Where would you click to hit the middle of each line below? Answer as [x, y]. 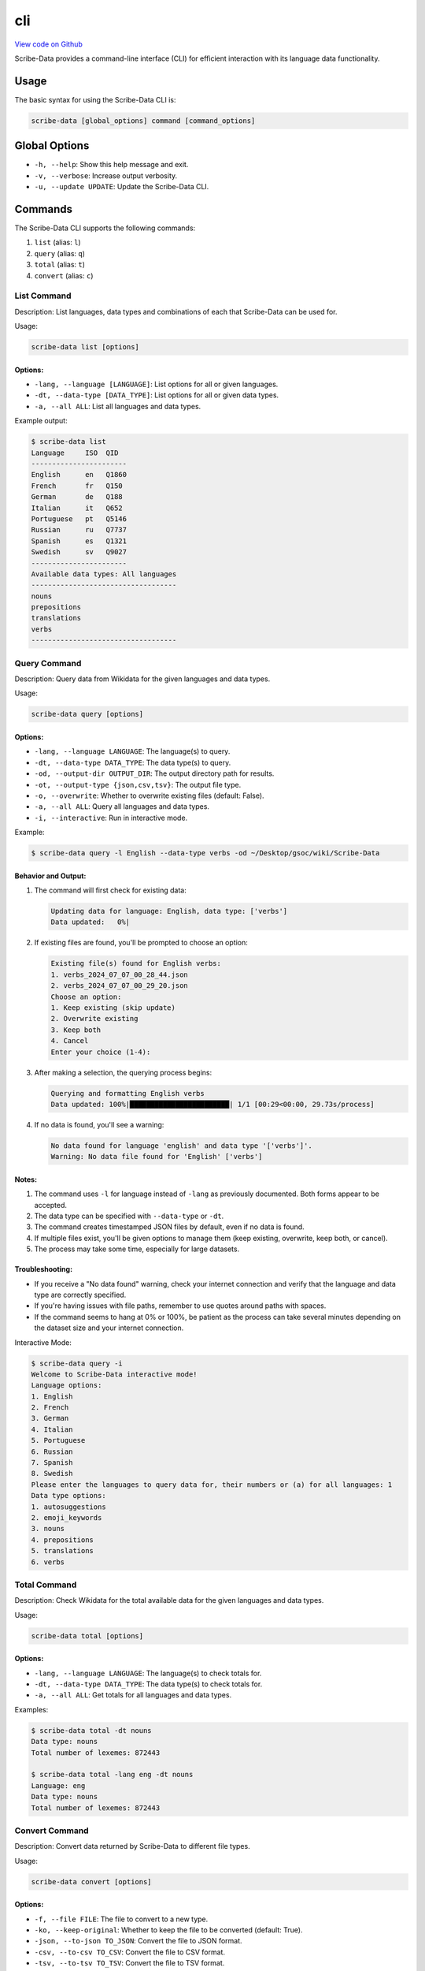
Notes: [26, 1179]
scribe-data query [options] [87, 714]
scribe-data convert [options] [92, 1882]
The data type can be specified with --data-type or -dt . [129, 1216]
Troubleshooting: [44, 1269]
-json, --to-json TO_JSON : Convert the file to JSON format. [139, 1941]
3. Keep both [76, 1030]
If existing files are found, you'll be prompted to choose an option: [141, 943]
